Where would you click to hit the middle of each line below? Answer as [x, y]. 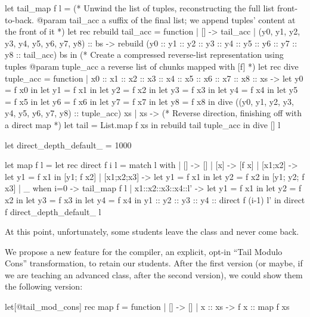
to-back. [19, 19]
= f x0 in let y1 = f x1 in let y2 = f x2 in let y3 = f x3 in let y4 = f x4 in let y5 [151, 90]
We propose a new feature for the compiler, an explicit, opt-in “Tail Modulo [144, 251]
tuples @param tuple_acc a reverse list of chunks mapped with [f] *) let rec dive [152, 66]
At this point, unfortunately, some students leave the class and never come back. [152, 231]
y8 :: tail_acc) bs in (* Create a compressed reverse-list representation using [144, 55]
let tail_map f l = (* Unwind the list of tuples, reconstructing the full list [140, 8]
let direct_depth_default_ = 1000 [68, 144]
